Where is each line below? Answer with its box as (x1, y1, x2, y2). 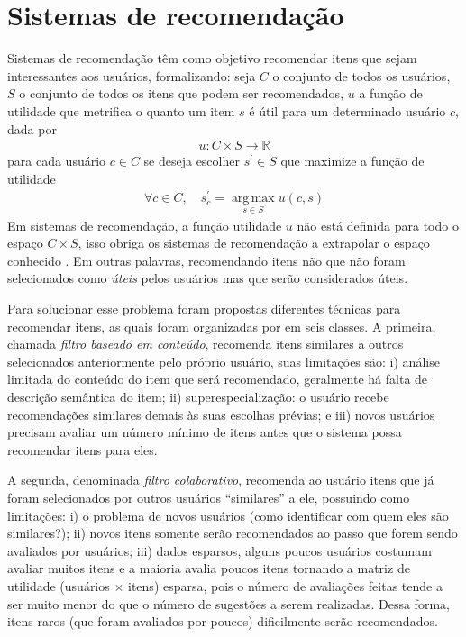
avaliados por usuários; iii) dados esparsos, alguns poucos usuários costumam (7, 541, 432, 560)
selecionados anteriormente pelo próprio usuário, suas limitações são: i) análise (7, 351, 440, 370)
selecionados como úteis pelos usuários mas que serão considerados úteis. (7, 268, 408, 287)
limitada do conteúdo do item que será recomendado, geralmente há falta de (7, 369, 428, 388)
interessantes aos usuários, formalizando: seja (7, 66, 256, 85)
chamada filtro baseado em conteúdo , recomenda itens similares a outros (7, 334, 404, 353)
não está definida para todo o (297, 215, 459, 234)
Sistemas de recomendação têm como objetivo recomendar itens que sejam (7, 49, 417, 68)
